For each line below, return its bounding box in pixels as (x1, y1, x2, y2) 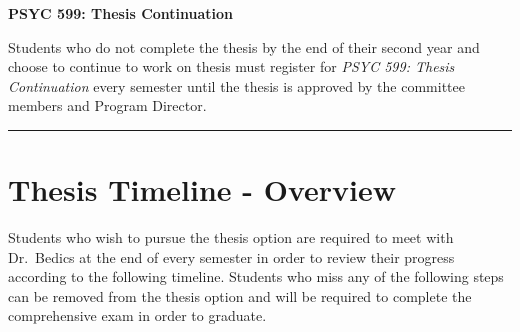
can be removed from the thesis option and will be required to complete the (8, 285, 472, 306)
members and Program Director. (8, 95, 207, 116)
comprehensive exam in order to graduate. (8, 305, 267, 326)
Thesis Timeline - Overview (8, 169, 396, 210)
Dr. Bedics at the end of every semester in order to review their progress (8, 246, 455, 267)
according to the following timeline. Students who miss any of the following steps (8, 266, 504, 287)
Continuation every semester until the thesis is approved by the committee (8, 75, 465, 96)
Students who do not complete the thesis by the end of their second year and (8, 36, 480, 57)
